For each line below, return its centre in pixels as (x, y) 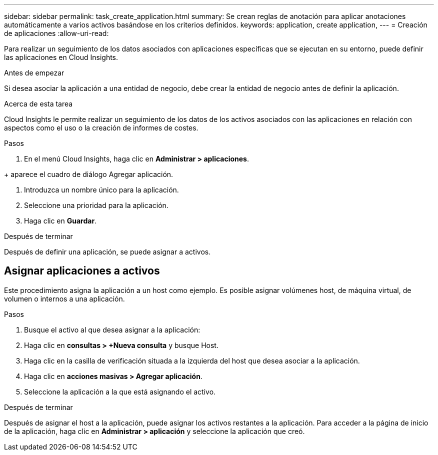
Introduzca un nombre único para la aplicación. (101, 190)
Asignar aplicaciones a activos (82, 271)
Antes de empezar (34, 73)
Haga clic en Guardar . (60, 221)
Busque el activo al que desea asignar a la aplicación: (112, 329)
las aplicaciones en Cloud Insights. (61, 57)
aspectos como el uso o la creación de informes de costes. (101, 128)
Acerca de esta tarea (38, 104)
